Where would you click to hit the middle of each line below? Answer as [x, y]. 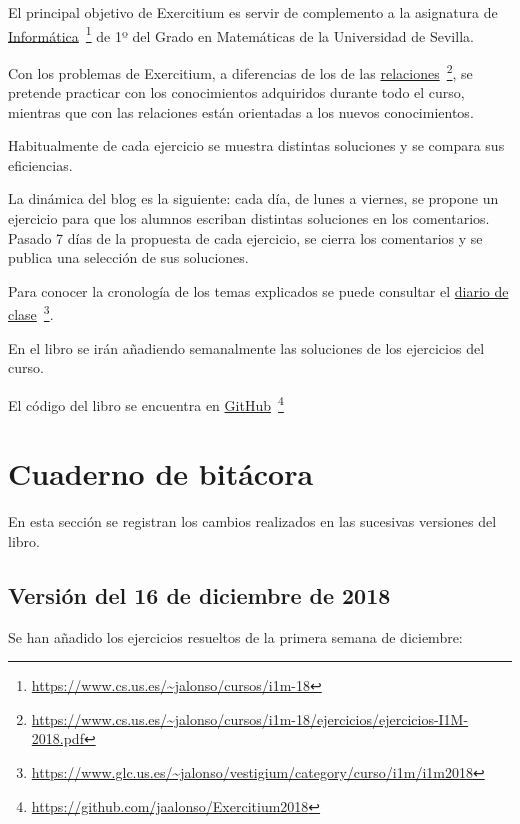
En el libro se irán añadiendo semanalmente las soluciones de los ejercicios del [246, 347]
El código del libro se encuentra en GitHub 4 [146, 403]
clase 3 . [31, 313]
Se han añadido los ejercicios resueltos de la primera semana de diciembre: [235, 636]
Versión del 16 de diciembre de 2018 [199, 594]
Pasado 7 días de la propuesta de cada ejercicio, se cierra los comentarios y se [245, 237]
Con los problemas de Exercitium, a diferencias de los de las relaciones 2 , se [240, 71]
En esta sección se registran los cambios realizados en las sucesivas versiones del [252, 521]
